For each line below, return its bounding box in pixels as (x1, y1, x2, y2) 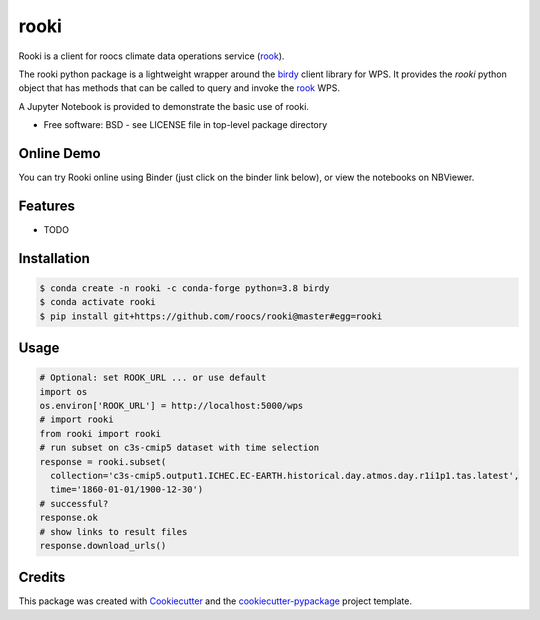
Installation (18, 250, 90, 267)
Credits (18, 569, 66, 586)
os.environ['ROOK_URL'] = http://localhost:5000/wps (39, 400, 304, 412)
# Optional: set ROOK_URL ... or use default (39, 372, 267, 384)
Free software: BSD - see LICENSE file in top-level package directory (43, 119, 328, 131)
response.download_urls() (39, 540, 167, 551)
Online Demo (18, 145, 101, 162)
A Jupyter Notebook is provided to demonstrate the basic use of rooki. (18, 100, 310, 112)
